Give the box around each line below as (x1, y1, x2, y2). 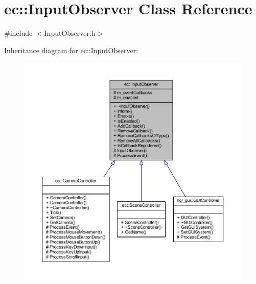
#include (4, 28, 33, 38)
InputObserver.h (44, 28, 96, 38)
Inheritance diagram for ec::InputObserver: (4, 44, 138, 55)
